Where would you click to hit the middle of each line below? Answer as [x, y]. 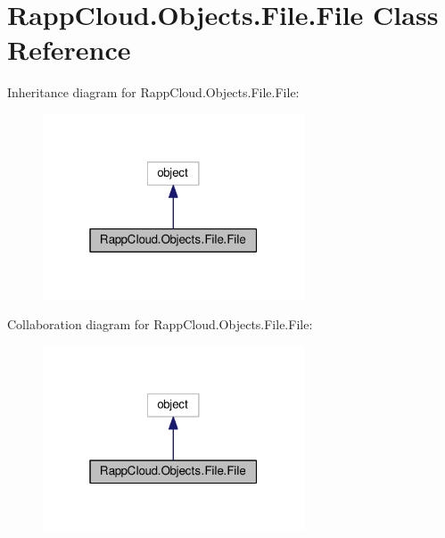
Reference [69, 50]
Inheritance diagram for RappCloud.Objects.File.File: [153, 92]
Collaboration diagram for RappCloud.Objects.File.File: [160, 324]
